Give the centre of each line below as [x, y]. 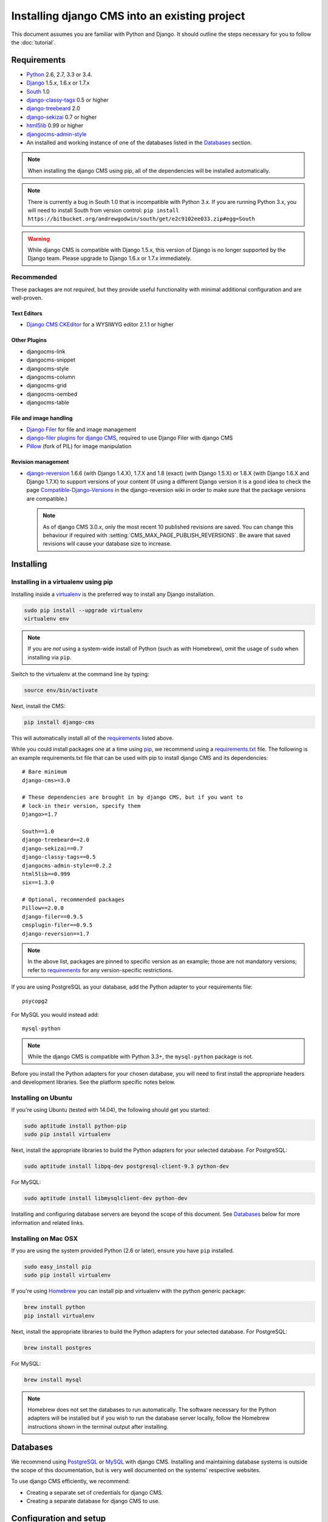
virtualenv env [46, 619]
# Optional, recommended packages [73, 900]
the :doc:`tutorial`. [33, 42]
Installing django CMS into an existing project [128, 16]
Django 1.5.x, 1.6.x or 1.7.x [58, 83]
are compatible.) [47, 499]
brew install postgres [58, 1348]
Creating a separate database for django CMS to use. [93, 1501]
